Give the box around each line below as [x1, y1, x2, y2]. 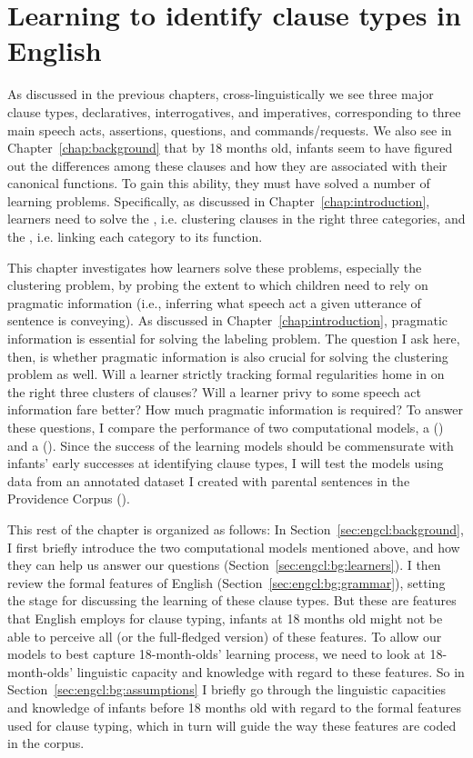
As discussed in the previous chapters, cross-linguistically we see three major [7, 85, 434, 104]
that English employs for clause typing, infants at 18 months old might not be [7, 608, 443, 627]
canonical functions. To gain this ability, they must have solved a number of [7, 174, 430, 193]
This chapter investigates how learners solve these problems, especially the [7, 257, 422, 276]
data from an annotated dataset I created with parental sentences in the [7, 471, 410, 490]
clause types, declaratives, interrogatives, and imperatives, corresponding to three [7, 102, 461, 121]
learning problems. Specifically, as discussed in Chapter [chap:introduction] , [7, 191, 430, 210]
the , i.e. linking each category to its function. [7, 227, 263, 246]
